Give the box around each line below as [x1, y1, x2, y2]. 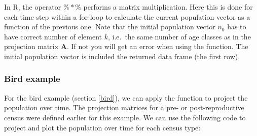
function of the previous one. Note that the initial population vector [4, 21, 215, 32]
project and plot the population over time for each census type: [4, 122, 201, 132]
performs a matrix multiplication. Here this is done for [83, 2, 253, 12]
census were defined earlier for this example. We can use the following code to [4, 112, 246, 122]
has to [227, 21, 246, 32]
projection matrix [4, 41, 59, 52]
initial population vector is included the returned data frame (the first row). [4, 51, 240, 61]
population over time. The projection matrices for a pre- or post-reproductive [4, 102, 244, 113]
